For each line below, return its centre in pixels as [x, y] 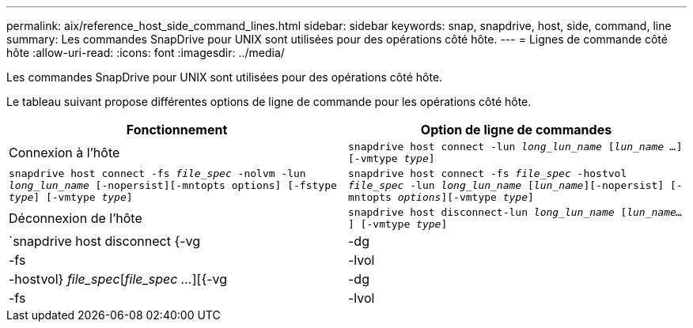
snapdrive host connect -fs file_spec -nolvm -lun [157, 173]
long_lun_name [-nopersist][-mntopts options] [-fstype [173, 185]
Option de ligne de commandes [516, 130]
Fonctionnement [177, 130]
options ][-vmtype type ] [466, 197]
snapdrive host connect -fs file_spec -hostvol [488, 173]
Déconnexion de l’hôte [76, 218]
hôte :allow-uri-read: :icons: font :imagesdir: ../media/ [146, 53]
